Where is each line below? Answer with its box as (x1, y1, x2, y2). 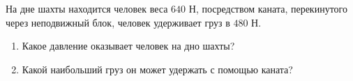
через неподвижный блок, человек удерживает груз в (6, 15, 230, 29)
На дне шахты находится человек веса (6, 1, 168, 15)
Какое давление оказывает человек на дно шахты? (22, 38, 235, 53)
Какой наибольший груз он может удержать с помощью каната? (22, 61, 293, 76)
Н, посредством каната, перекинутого (188, 1, 347, 15)
